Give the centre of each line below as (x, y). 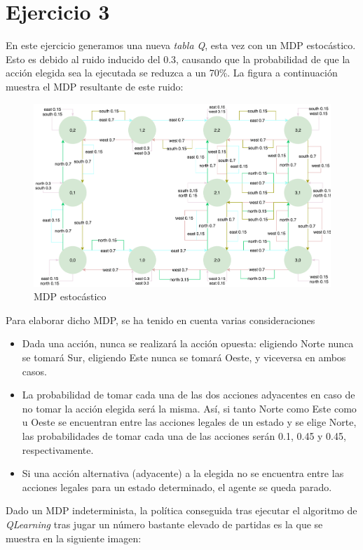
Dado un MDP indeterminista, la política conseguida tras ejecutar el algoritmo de (181, 510)
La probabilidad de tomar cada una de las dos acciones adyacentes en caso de (189, 395)
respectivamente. (58, 449)
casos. (34, 371)
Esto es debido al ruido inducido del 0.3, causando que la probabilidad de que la (178, 59)
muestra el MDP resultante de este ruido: (95, 86)
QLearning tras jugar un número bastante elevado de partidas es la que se (164, 524)
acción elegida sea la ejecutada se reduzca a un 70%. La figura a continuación (172, 73)
